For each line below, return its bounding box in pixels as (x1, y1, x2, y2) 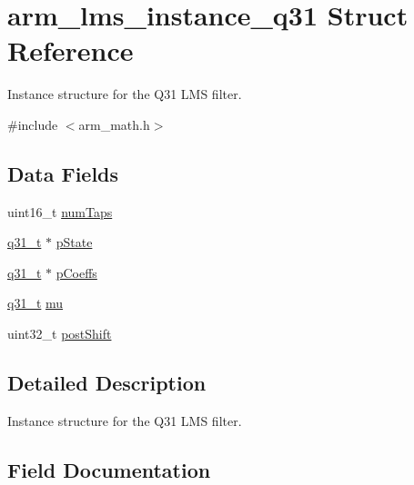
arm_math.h (78, 114, 150, 134)
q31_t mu (7, 293, 64, 312)
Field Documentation (7, 455, 211, 483)
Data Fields (7, 159, 119, 187)
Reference (7, 32, 134, 69)
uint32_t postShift (7, 324, 112, 343)
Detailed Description (7, 369, 207, 397)
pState (56, 233, 93, 252)
